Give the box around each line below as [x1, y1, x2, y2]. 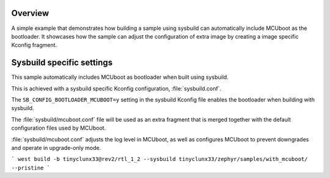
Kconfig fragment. [11, 42, 57, 49]
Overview [11, 8, 50, 18]
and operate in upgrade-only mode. [11, 144, 101, 151]
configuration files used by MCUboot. [11, 124, 106, 132]
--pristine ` [11, 164, 51, 171]
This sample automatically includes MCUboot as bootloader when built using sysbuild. [11, 73, 229, 81]
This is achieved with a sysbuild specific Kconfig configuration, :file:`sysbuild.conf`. [11, 84, 222, 92]
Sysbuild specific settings [11, 57, 113, 68]
